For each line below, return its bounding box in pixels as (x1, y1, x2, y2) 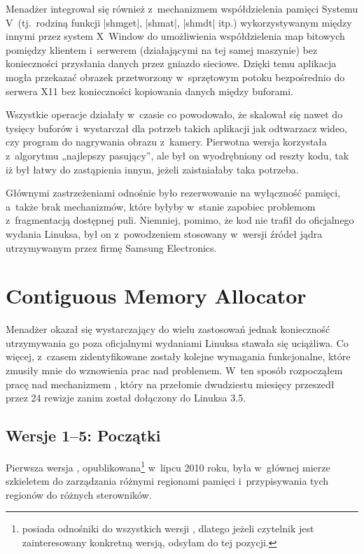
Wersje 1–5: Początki (6, 425, 161, 446)
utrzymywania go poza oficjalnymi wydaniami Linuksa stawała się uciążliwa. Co (6, 335, 349, 350)
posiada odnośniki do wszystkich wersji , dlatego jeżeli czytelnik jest (22, 521, 314, 536)
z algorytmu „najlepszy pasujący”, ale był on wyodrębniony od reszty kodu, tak (6, 148, 349, 162)
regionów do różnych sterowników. (6, 487, 152, 502)
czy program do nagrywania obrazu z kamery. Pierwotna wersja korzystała (6, 134, 327, 149)
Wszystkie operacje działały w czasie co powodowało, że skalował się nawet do (6, 107, 343, 122)
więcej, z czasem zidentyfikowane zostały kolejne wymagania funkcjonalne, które (6, 349, 351, 364)
